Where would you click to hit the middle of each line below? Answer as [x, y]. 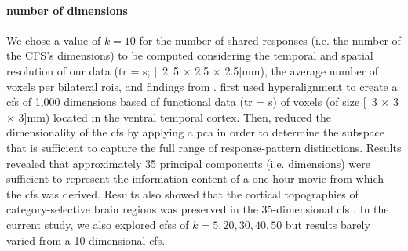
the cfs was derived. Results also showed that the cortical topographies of [182, 193]
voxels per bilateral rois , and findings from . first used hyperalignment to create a [202, 86]
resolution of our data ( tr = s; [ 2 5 [93, 70]
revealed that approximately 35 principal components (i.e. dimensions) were [188, 163]
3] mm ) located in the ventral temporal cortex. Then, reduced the [175, 116]
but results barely [328, 224]
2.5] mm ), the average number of [302, 70]
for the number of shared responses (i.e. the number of [270, 40]
